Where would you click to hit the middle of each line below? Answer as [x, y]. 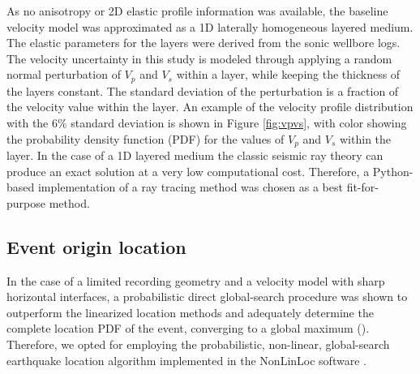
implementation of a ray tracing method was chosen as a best [190, 187]
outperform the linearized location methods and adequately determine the [190, 312]
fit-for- [362, 187]
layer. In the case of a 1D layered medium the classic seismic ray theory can [195, 155]
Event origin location [96, 246]
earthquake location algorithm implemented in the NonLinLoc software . [186, 360]
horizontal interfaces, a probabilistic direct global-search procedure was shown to [207, 297]
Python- [393, 171]
